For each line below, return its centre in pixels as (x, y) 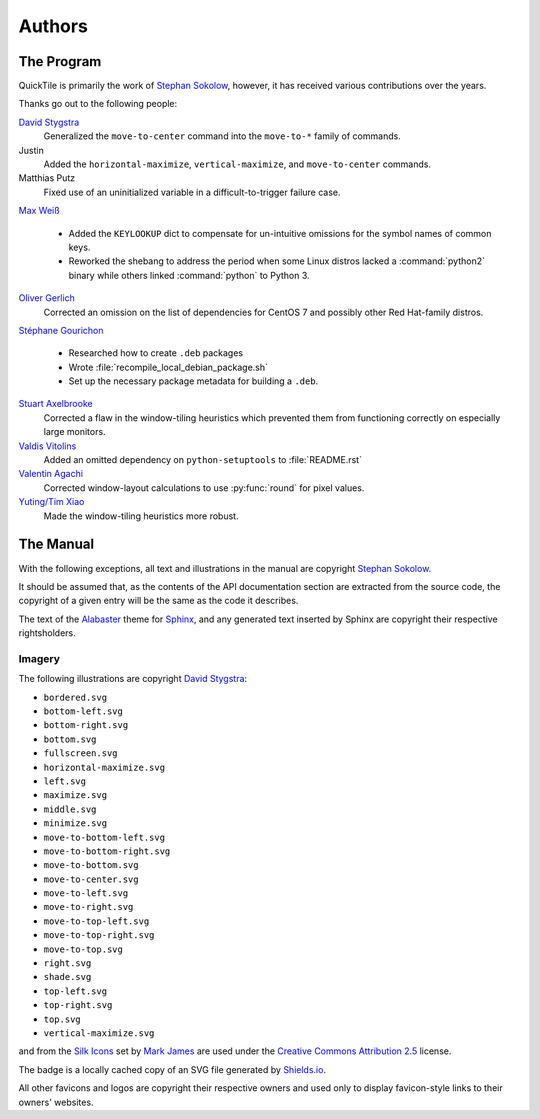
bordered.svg (75, 697)
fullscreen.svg (81, 753)
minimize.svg (75, 823)
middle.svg (70, 809)
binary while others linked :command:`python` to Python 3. (189, 275)
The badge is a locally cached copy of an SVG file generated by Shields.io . (172, 1069)
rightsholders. (47, 633)
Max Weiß (39, 211)
